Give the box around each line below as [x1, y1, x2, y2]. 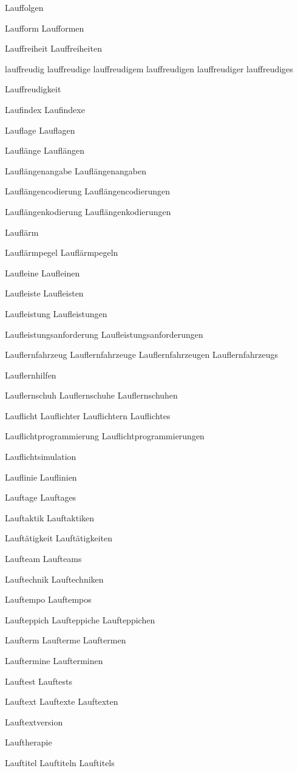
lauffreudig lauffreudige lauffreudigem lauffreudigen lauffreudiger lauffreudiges [5, 62, 293, 75]
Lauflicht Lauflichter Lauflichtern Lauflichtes [5, 409, 171, 422]
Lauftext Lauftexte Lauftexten [5, 695, 118, 708]
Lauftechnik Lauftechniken [5, 572, 104, 585]
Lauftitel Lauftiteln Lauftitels [5, 756, 115, 769]
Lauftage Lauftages [5, 491, 76, 504]
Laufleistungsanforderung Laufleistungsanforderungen [5, 327, 203, 340]
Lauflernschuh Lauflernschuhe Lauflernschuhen [5, 389, 178, 402]
